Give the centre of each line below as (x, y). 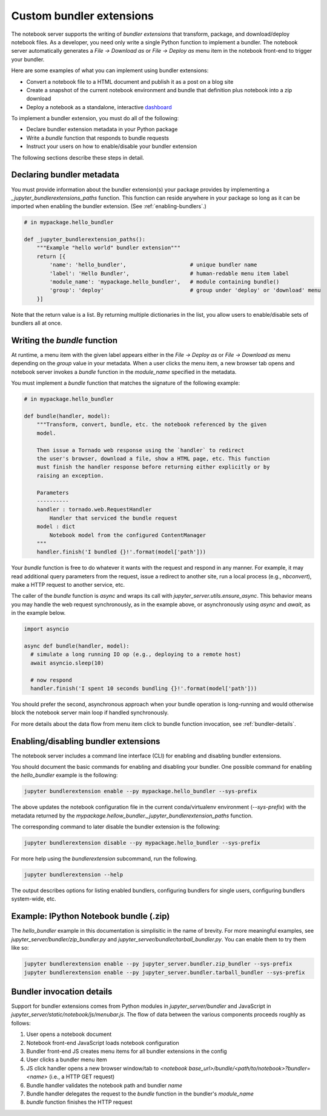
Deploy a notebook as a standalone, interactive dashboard (99, 107)
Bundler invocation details (62, 991)
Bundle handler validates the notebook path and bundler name (104, 1085)
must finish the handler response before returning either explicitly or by (153, 467)
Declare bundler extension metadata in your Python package (102, 129)
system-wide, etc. (34, 899)
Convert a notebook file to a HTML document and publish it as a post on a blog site (130, 81)
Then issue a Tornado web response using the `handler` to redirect (140, 450)
